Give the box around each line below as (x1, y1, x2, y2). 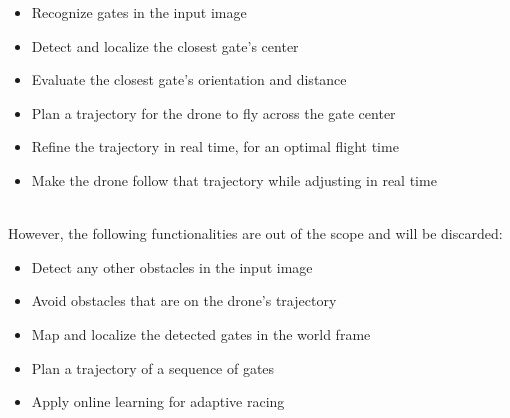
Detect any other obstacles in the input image (31, 256, 313, 277)
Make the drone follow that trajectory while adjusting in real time (31, 169, 437, 190)
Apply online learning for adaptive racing (31, 391, 285, 412)
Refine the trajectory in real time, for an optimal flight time (31, 136, 399, 157)
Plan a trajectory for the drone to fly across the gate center (31, 102, 396, 123)
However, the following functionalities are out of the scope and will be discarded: (8, 223, 503, 244)
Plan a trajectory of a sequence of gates (31, 357, 275, 378)
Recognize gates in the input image (31, 2, 247, 22)
